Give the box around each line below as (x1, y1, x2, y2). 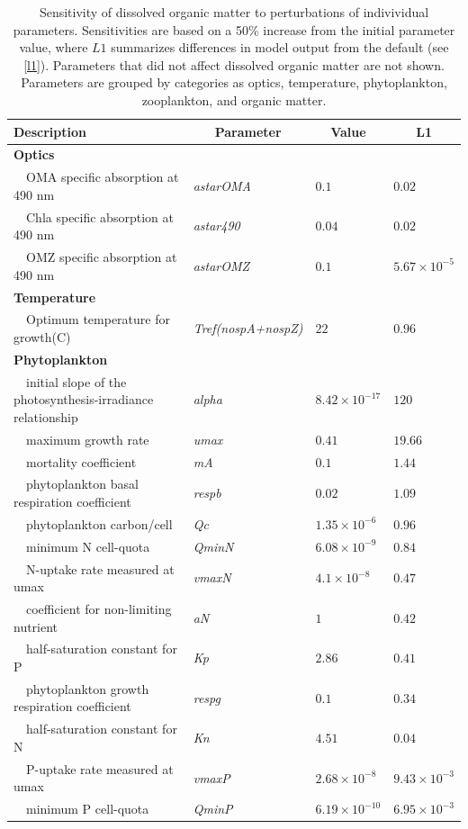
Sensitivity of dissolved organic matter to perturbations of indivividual (39, 3, 429, 21)
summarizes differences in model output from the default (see (111, 38, 449, 57)
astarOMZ (193, 256, 250, 275)
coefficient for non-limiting (25, 599, 172, 617)
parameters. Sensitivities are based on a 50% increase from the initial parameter (13, 20, 455, 39)
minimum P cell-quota (25, 799, 149, 818)
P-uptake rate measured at (25, 759, 174, 778)
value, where (19, 38, 88, 57)
